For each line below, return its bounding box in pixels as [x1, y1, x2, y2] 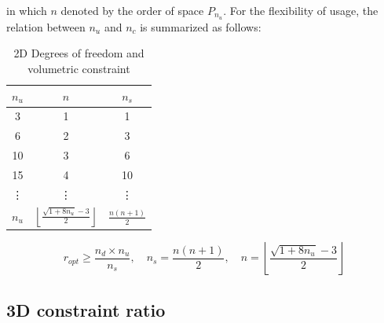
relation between [6, 18, 86, 35]
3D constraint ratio [6, 297, 166, 321]
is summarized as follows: [140, 18, 261, 35]
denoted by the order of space [60, 2, 204, 18]
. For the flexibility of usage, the [223, 2, 379, 18]
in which [6, 2, 47, 18]
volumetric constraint [27, 61, 130, 77]
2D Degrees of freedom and [13, 45, 144, 61]
